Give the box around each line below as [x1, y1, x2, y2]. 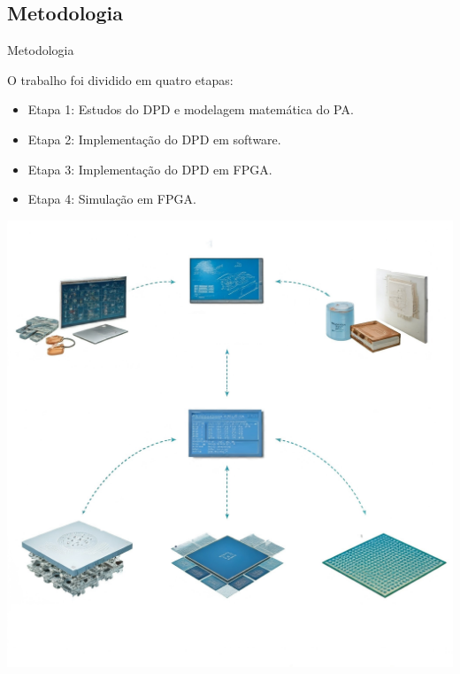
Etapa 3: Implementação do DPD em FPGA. [27, 159, 272, 178]
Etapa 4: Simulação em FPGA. [27, 190, 196, 208]
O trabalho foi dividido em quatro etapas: [7, 70, 234, 89]
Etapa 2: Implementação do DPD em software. [27, 129, 281, 148]
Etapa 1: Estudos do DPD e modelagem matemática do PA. [27, 100, 354, 119]
